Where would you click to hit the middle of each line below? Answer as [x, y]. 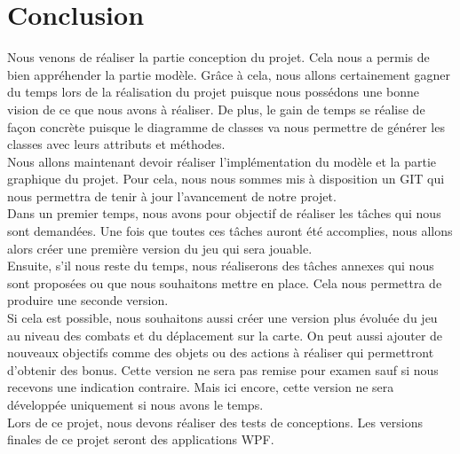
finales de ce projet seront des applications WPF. [141, 439]
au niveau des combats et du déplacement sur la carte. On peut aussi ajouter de [225, 335]
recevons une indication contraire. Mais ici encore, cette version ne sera [201, 387]
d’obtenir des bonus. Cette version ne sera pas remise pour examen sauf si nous [223, 369]
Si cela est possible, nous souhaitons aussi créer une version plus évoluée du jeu [222, 318]
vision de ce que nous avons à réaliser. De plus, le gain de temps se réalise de [216, 109]
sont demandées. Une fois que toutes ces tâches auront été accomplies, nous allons [230, 231]
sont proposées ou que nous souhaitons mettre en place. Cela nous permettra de [225, 282]
